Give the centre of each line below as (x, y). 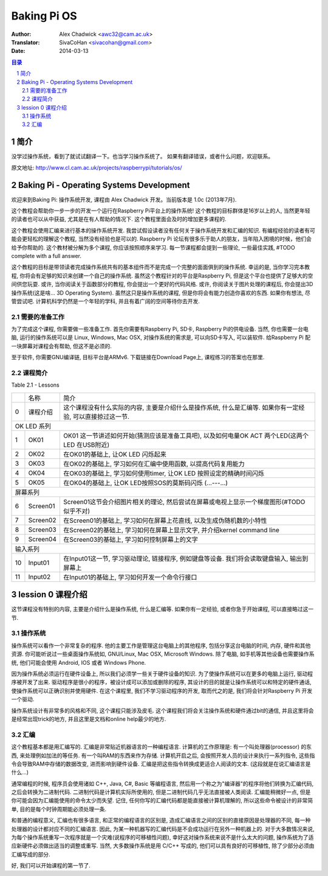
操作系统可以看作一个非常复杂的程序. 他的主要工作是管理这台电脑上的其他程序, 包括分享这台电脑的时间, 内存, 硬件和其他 (161, 645)
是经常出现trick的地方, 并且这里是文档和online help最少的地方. (89, 719)
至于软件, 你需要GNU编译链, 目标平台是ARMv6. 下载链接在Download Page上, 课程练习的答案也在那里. (138, 357)
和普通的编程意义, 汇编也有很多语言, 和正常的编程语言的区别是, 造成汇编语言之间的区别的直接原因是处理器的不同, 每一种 (161, 820)
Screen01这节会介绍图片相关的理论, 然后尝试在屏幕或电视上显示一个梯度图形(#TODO (184, 502)
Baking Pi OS (44, 16)
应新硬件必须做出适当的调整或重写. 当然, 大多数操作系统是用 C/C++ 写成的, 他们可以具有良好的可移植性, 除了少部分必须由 (163, 846)
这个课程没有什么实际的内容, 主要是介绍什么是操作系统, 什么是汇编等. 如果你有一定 (181, 407)
